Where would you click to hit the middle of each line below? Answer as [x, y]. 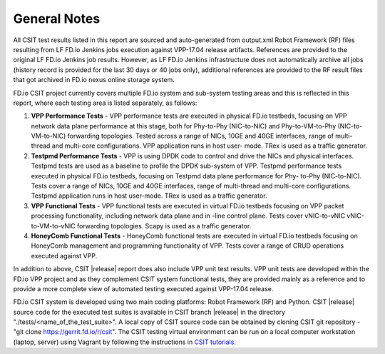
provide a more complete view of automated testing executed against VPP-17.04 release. [143, 288]
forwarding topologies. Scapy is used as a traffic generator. [164, 226]
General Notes [57, 19]
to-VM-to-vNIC [53, 226]
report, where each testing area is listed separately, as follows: [105, 103]
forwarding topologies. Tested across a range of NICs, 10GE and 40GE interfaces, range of [201, 136]
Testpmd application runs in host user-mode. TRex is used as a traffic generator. [149, 196]
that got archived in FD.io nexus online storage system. [94, 80]
